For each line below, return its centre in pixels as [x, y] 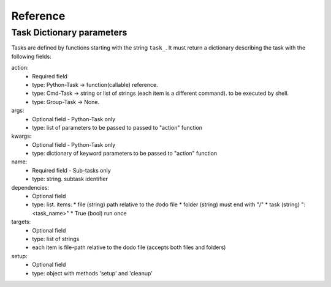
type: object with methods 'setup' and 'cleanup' [93, 273]
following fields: [31, 56]
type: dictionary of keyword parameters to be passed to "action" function [125, 154]
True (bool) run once [101, 213]
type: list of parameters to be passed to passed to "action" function [117, 127]
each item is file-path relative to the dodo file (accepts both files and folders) [129, 247]
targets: [21, 222]
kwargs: [21, 136]
